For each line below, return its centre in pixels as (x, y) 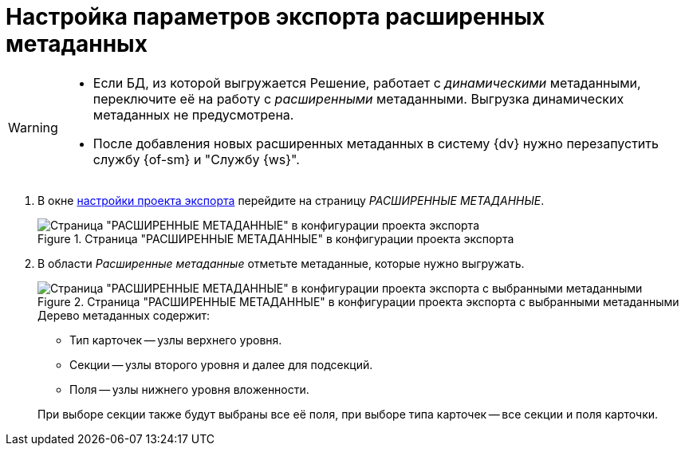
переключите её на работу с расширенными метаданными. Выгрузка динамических (358, 98)
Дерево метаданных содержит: (124, 315)
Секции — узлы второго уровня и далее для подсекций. (221, 364)
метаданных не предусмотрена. (193, 114)
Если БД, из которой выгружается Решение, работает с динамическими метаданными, (367, 83)
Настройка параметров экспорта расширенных (276, 17)
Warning (33, 127)
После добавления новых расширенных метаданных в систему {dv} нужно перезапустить (376, 143)
